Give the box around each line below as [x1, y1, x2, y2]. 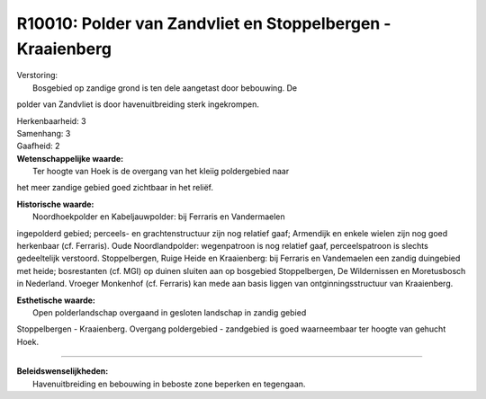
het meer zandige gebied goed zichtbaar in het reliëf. [16, 182, 214, 193]
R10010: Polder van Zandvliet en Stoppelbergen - [16, 13, 391, 33]
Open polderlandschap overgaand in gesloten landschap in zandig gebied [32, 306, 307, 318]
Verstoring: [16, 70, 58, 81]
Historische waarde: [16, 199, 94, 209]
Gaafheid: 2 [16, 140, 60, 152]
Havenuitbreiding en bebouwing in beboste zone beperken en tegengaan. [32, 378, 306, 389]
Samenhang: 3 [16, 128, 71, 138]
